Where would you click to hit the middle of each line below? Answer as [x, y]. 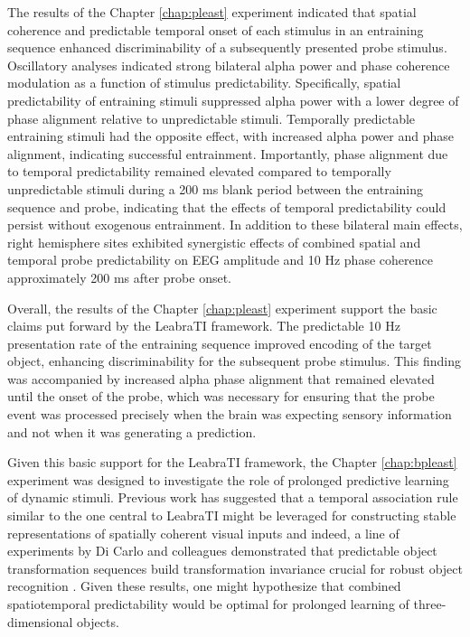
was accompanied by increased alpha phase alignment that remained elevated [221, 378]
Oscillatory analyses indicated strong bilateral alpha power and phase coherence [229, 65]
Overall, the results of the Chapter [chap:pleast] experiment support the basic [222, 308]
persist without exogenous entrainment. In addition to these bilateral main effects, [235, 225]
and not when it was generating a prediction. [132, 431]
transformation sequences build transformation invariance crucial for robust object [235, 568]
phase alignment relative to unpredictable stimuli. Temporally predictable [211, 118]
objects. [98, 621]
